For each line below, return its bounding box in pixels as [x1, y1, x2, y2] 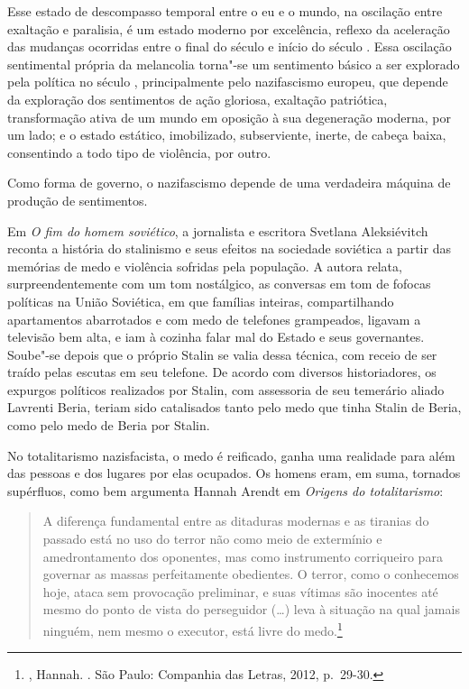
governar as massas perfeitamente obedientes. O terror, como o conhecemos [42, 565, 459, 583]
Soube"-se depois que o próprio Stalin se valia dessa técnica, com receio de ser [7, 344, 437, 363]
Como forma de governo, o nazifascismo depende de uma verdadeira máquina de [7, 173, 451, 192]
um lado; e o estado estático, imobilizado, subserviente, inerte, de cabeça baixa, [7, 125, 446, 144]
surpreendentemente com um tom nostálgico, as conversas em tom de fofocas [7, 274, 431, 293]
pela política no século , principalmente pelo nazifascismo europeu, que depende [7, 72, 448, 91]
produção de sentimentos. [7, 190, 148, 209]
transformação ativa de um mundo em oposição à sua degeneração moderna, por [7, 107, 451, 126]
